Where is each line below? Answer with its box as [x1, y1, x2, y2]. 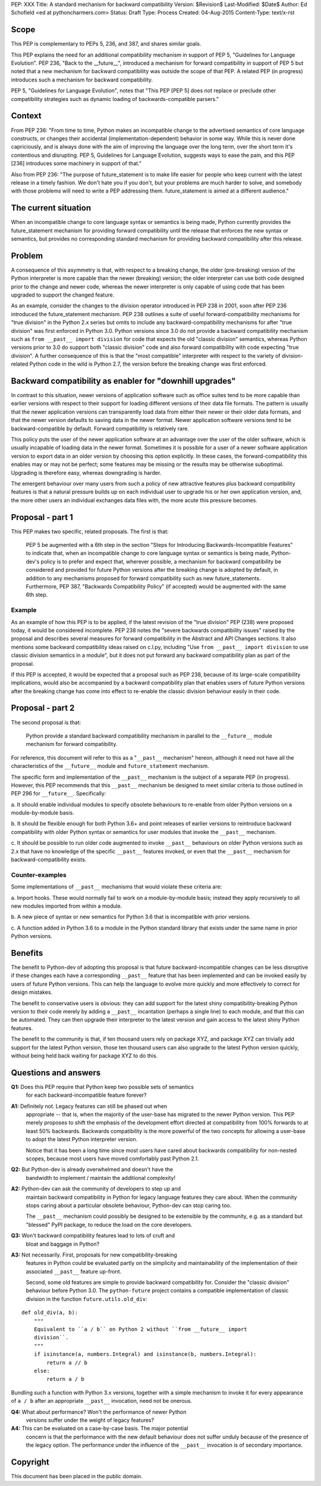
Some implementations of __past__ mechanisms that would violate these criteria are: [11, 883, 222, 890]
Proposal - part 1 [11, 512, 74, 522]
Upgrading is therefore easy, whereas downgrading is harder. [11, 469, 162, 476]
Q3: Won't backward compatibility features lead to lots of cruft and [11, 1232, 175, 1239]
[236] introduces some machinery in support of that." [11, 160, 142, 167]
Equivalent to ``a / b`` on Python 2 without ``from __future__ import [33, 1326, 247, 1333]
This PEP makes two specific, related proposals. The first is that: [11, 528, 169, 535]
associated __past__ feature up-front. [26, 1268, 122, 1275]
